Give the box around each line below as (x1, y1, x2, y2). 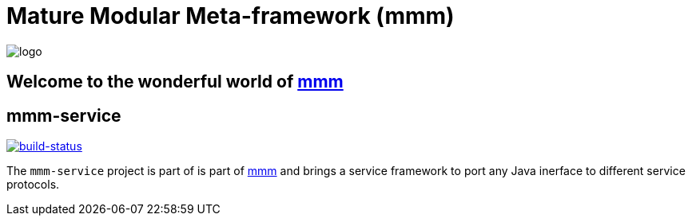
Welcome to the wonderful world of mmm (6, 72, 344, 92)
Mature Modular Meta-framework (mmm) (6, 2, 455, 29)
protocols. (6, 177, 60, 192)
